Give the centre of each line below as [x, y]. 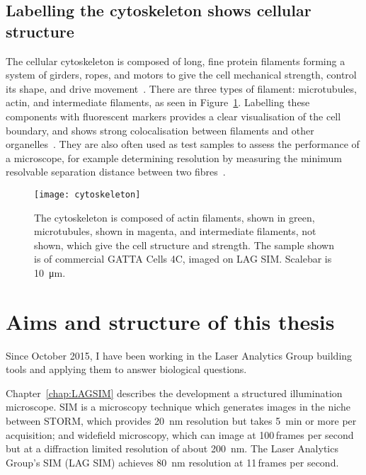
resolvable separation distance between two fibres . [116, 172]
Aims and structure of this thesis [170, 321]
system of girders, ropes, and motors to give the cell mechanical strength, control [181, 75]
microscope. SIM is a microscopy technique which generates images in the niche [178, 407]
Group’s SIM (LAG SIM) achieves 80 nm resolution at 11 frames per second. [172, 462]
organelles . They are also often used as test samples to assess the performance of [183, 144]
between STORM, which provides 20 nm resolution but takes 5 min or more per [181, 421]
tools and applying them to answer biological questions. [126, 369]
